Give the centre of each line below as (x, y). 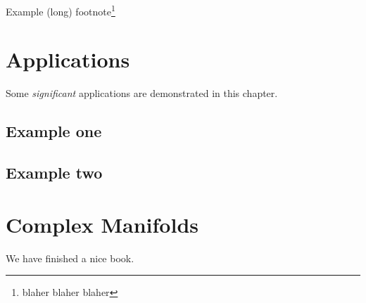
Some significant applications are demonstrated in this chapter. (142, 93)
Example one (54, 131)
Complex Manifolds (102, 224)
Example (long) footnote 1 (61, 10)
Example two (54, 173)
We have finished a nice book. (70, 258)
